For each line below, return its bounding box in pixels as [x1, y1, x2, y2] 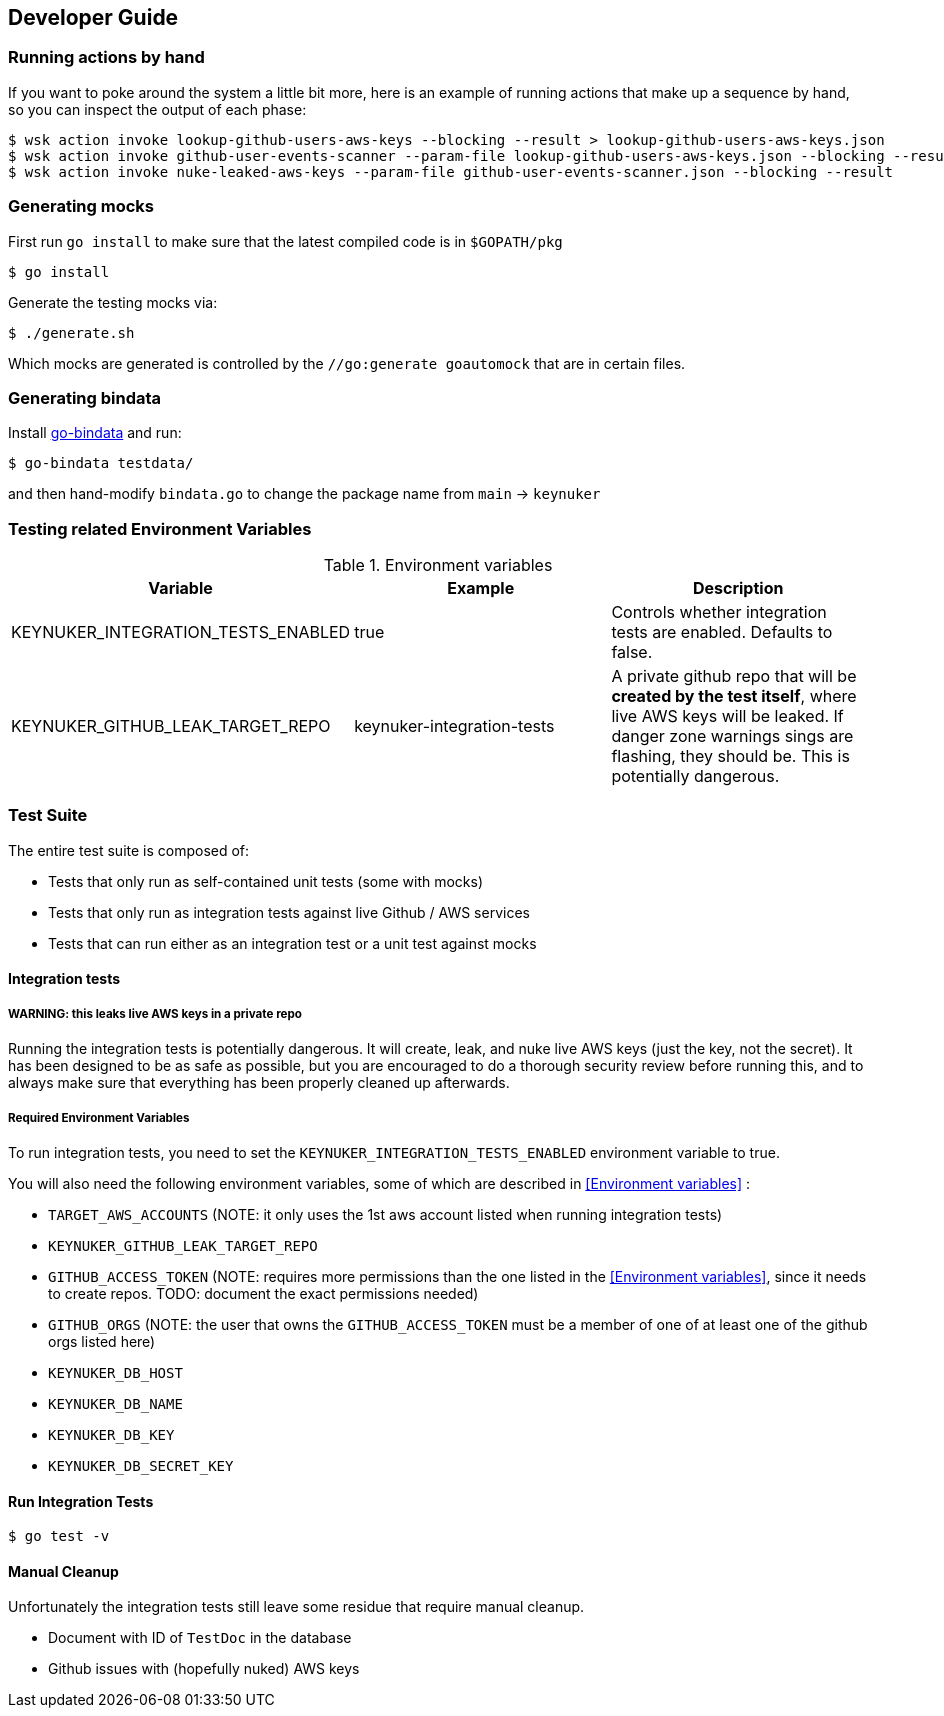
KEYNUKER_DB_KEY [48, 1426, 175, 1443]
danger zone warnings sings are [611, 726, 854, 747]
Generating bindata [8, 387, 162, 408]
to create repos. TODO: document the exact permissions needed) [48, 1284, 479, 1302]
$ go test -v [8, 1528, 110, 1545]
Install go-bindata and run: [8, 424, 182, 442]
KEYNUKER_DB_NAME [48, 1395, 183, 1412]
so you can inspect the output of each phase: [8, 100, 307, 118]
